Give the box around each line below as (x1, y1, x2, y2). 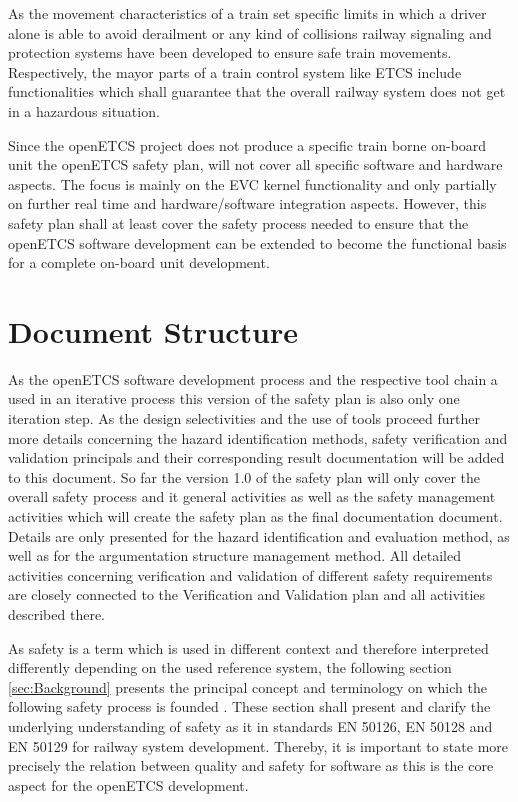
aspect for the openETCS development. (8, 774, 249, 795)
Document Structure (8, 310, 299, 351)
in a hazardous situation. (8, 100, 160, 121)
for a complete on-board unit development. (8, 252, 270, 273)
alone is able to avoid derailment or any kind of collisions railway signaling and (8, 22, 492, 43)
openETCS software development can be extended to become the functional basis (8, 232, 507, 253)
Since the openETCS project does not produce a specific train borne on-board (8, 134, 487, 155)
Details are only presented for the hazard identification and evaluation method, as (8, 525, 510, 546)
